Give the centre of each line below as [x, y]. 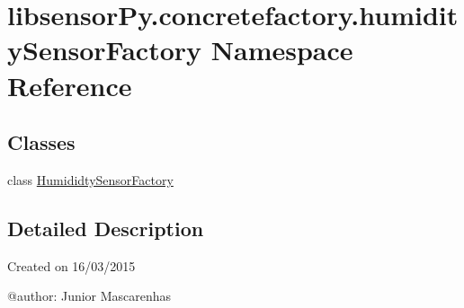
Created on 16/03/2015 [71, 265]
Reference [70, 85]
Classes [41, 142]
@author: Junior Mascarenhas [89, 296]
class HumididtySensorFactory [90, 179]
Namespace [282, 50]
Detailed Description [106, 228]
